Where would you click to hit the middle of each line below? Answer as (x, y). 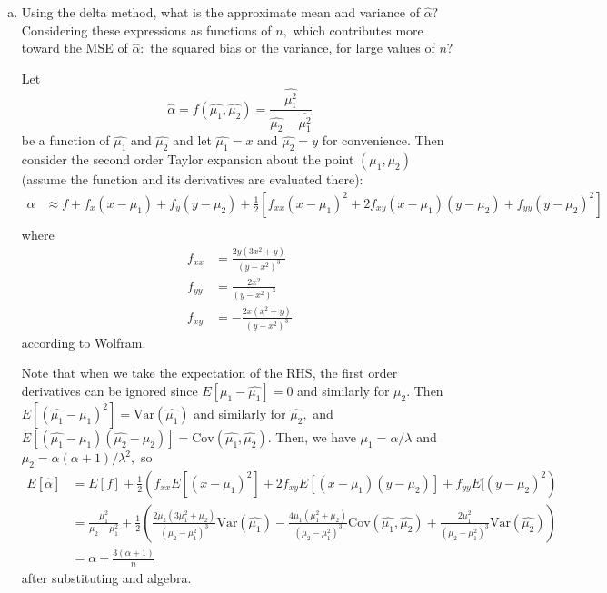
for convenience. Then (383, 140)
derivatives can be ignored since (109, 391)
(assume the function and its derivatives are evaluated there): (192, 179)
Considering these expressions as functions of (146, 30)
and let (192, 140)
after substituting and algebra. (106, 578)
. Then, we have (312, 437)
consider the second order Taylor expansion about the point (188, 159)
